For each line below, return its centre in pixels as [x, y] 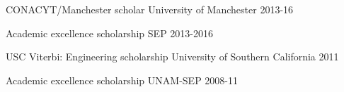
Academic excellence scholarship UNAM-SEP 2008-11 [122, 80]
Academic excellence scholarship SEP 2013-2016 [110, 33]
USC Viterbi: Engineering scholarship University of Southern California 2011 [172, 57]
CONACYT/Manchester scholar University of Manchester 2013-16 [150, 9]
